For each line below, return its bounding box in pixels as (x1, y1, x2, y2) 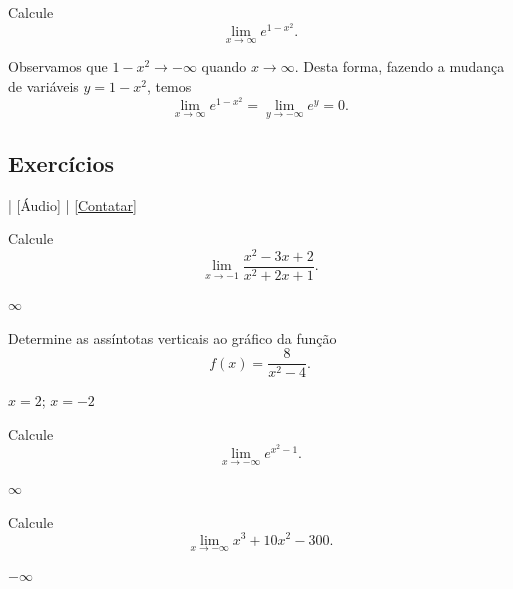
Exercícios (8, 147, 115, 178)
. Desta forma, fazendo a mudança (294, 56, 505, 77)
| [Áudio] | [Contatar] (8, 194, 137, 215)
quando (201, 56, 247, 77)
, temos (146, 76, 192, 97)
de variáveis (8, 76, 79, 97)
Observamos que (8, 56, 108, 77)
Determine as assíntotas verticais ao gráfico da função (8, 327, 337, 348)
